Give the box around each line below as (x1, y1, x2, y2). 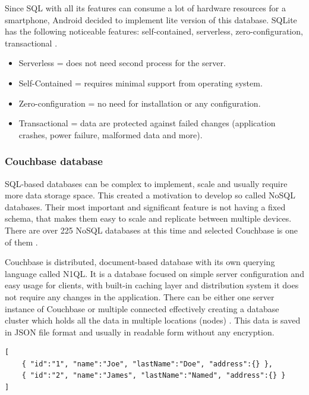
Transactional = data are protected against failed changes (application (18, 117, 276, 129)
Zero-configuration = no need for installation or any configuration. (18, 97, 261, 109)
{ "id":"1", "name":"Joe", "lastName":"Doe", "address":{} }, (21, 359, 273, 368)
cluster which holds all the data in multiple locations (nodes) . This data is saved (5, 314, 301, 326)
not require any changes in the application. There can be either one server (5, 290, 275, 303)
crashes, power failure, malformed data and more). (18, 128, 203, 141)
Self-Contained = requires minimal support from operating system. (18, 76, 263, 89)
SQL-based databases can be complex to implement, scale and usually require (5, 177, 288, 189)
